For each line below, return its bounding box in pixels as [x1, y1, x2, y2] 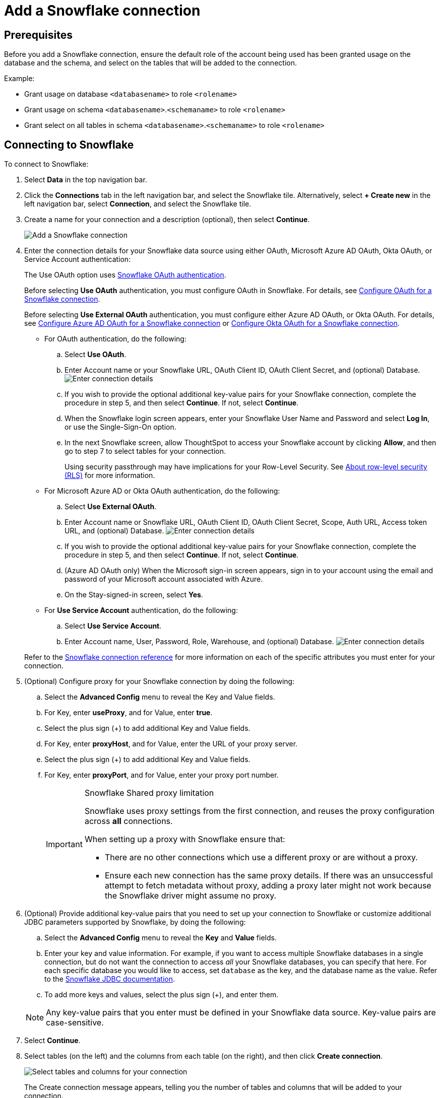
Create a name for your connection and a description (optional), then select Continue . [24, 215, 310, 224]
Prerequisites [4, 28, 73, 41]
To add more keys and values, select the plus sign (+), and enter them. [44, 990, 279, 999]
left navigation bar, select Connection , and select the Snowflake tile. [24, 199, 251, 209]
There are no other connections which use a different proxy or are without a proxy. [104, 852, 418, 863]
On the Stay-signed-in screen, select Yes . [65, 590, 203, 599]
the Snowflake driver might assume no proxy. [104, 890, 277, 901]
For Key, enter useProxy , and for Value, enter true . [44, 708, 213, 717]
